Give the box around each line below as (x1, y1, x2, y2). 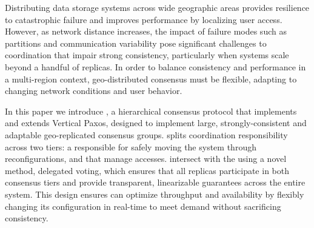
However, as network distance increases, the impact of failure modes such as (5, 25, 287, 38)
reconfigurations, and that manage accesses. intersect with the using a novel (5, 152, 287, 165)
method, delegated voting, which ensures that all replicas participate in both (5, 164, 289, 176)
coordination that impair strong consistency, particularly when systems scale (5, 49, 289, 61)
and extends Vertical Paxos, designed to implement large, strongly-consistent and (5, 116, 307, 129)
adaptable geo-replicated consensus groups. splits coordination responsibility (5, 128, 288, 141)
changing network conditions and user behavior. (5, 84, 182, 97)
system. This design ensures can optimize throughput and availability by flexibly (5, 187, 304, 200)
